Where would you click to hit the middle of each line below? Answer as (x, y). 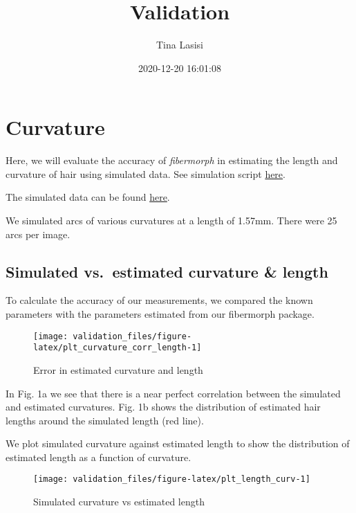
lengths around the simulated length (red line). (105, 420)
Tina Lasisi (179, 45)
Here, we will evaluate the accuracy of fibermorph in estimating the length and (172, 160)
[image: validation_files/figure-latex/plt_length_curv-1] (172, 479)
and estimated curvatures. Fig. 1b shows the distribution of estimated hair (163, 407)
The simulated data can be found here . (88, 197)
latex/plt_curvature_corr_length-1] (118, 348)
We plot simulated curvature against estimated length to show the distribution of (178, 443)
